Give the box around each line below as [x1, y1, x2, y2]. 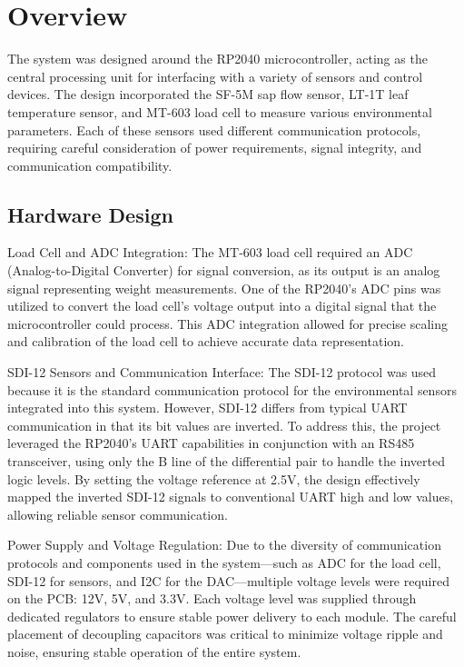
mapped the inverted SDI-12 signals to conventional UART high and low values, [7, 487, 454, 506]
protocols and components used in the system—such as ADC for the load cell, [7, 553, 441, 572]
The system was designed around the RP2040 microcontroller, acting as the [7, 49, 428, 68]
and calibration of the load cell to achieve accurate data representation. [7, 332, 404, 351]
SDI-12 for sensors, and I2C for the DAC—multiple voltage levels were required [7, 571, 450, 590]
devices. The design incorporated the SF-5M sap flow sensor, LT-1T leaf [7, 85, 409, 104]
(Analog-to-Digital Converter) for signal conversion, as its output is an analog [7, 261, 440, 280]
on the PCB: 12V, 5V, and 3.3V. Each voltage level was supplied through [7, 589, 417, 608]
